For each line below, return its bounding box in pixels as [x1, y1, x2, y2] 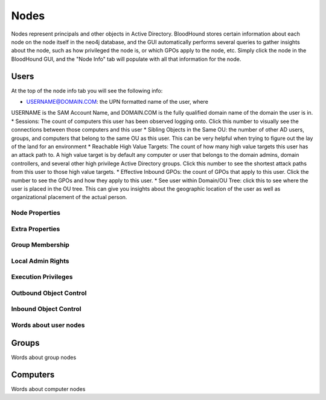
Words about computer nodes [11, 385, 86, 392]
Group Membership [11, 241, 69, 249]
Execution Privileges [11, 273, 73, 281]
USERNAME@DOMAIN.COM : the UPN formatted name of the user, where [26, 98, 208, 106]
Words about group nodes [11, 354, 77, 361]
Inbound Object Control [11, 305, 81, 313]
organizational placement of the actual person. [11, 194, 127, 201]
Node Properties [11, 209, 60, 217]
